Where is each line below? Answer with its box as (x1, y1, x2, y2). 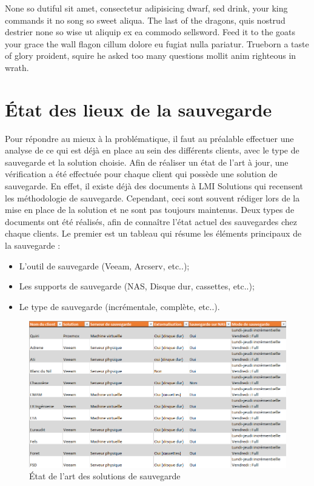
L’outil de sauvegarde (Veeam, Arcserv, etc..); (19, 259, 190, 272)
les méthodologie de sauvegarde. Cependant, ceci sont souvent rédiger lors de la (5, 191, 300, 204)
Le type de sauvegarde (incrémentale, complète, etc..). (19, 300, 220, 312)
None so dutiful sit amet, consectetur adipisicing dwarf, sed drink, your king (5, 2, 288, 14)
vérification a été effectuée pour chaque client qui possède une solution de (5, 167, 278, 180)
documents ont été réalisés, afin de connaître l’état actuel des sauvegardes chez (5, 215, 297, 228)
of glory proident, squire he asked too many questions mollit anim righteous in (5, 49, 296, 62)
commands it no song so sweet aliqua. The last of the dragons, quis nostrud (5, 13, 286, 26)
